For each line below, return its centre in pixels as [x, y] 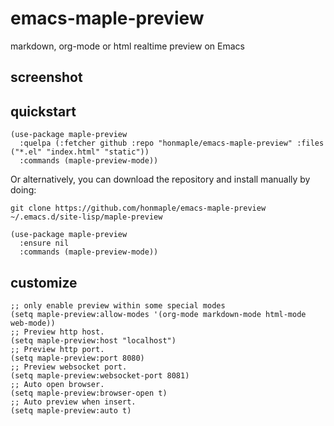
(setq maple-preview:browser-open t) [89, 393]
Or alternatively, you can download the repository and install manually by [160, 179]
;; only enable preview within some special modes [118, 305]
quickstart [43, 111]
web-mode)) [33, 323]
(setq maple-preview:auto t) [71, 410]
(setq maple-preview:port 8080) [77, 358]
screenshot [46, 77]
